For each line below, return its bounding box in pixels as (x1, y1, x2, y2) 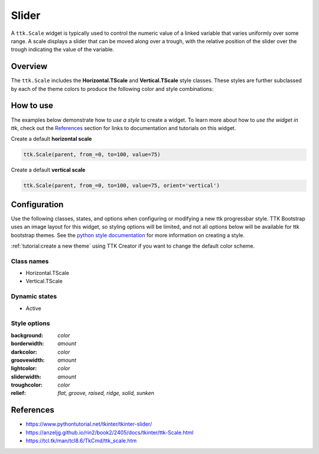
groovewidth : (11, 356, 45, 364)
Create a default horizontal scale (11, 135, 92, 142)
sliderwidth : (11, 373, 41, 380)
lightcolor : (11, 365, 37, 372)
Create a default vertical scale (11, 166, 86, 174)
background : (11, 332, 44, 339)
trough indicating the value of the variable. (11, 46, 115, 53)
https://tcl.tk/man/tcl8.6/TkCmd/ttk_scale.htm (25, 437, 137, 445)
